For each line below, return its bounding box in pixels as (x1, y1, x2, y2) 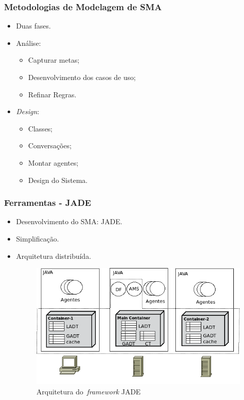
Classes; (28, 123, 53, 134)
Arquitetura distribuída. (16, 250, 91, 261)
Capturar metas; (28, 55, 80, 65)
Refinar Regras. (28, 89, 77, 99)
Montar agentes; (28, 157, 79, 168)
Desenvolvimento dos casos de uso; (28, 72, 136, 82)
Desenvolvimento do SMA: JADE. (16, 216, 123, 227)
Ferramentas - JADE (4, 196, 91, 209)
